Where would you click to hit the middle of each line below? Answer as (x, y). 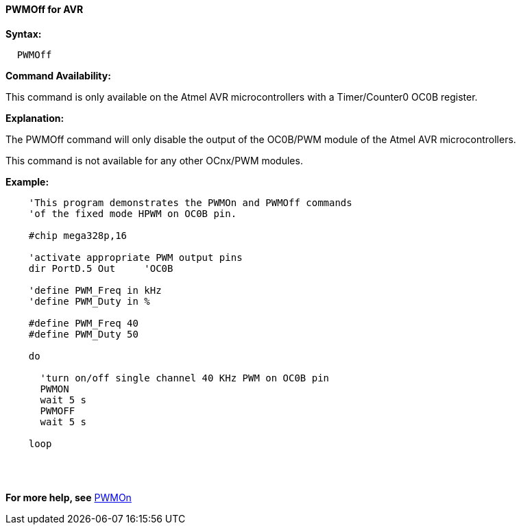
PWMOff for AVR (45, 9)
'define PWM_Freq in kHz (95, 290)
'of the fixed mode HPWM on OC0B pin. (133, 213)
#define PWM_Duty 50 (83, 334)
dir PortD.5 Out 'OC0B (101, 268)
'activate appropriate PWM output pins (135, 257)
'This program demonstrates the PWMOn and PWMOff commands (190, 202)
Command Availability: (58, 75)
